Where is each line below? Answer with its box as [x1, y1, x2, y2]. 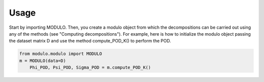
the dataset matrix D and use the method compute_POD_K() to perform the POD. [9, 38, 171, 44]
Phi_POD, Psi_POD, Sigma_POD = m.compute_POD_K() [29, 65, 151, 70]
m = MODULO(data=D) [19, 58, 66, 63]
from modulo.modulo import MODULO [19, 51, 102, 57]
